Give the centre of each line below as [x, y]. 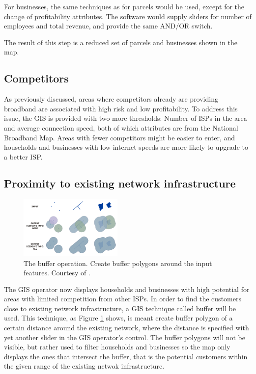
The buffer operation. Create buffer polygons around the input [118, 263]
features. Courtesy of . [57, 273]
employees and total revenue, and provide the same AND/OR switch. [108, 26]
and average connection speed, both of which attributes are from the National [121, 127]
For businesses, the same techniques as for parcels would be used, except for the [124, 6]
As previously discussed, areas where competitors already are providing [111, 99]
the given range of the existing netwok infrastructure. [84, 366]
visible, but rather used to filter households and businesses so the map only [117, 347]
